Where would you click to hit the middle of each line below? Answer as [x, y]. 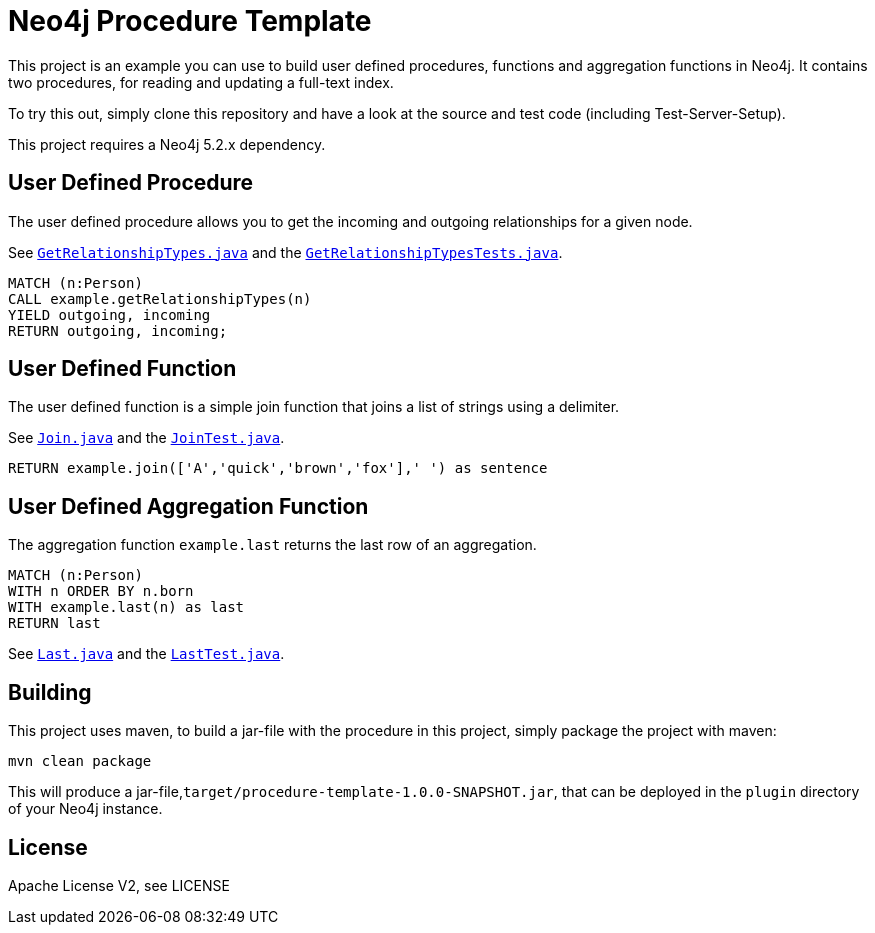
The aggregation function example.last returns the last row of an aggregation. [272, 545]
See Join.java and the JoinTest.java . [146, 438]
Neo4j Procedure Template [190, 21]
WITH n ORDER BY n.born [101, 591]
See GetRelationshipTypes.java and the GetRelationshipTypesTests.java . [285, 252]
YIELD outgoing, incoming [109, 314]
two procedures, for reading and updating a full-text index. [201, 82]
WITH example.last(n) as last [126, 607]
